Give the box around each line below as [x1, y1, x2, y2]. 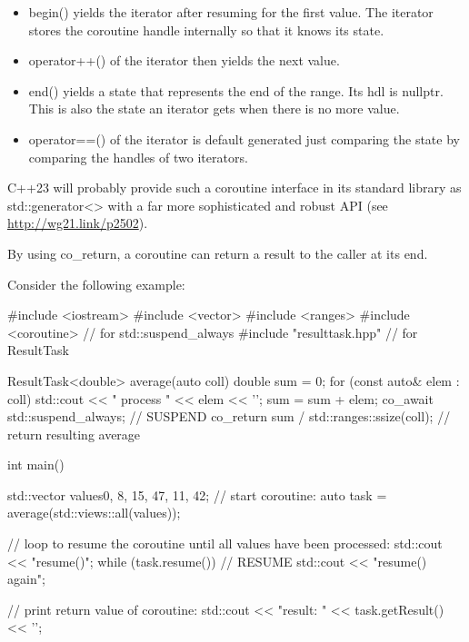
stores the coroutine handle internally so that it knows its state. [28, 20, 384, 39]
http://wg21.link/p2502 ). [7, 213, 148, 232]
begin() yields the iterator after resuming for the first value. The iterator [28, 3, 434, 21]
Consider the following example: [7, 274, 185, 293]
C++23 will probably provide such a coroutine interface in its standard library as [7, 178, 462, 197]
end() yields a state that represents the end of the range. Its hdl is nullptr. [28, 81, 444, 100]
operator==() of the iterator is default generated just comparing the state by [28, 129, 460, 148]
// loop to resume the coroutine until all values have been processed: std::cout [7, 534, 443, 553]
